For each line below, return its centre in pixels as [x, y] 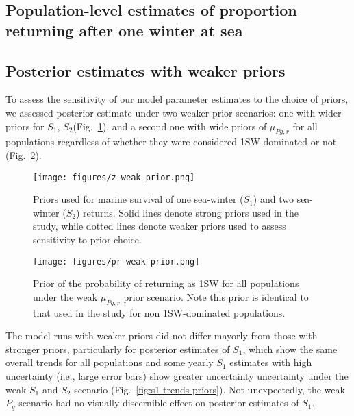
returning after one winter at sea [124, 30]
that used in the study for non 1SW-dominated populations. [159, 312]
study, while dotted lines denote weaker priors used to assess [160, 226]
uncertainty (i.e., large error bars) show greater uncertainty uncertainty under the [177, 376]
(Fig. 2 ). [24, 155]
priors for [25, 126]
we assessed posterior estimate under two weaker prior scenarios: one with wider [174, 112]
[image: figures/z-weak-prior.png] [114, 177]
